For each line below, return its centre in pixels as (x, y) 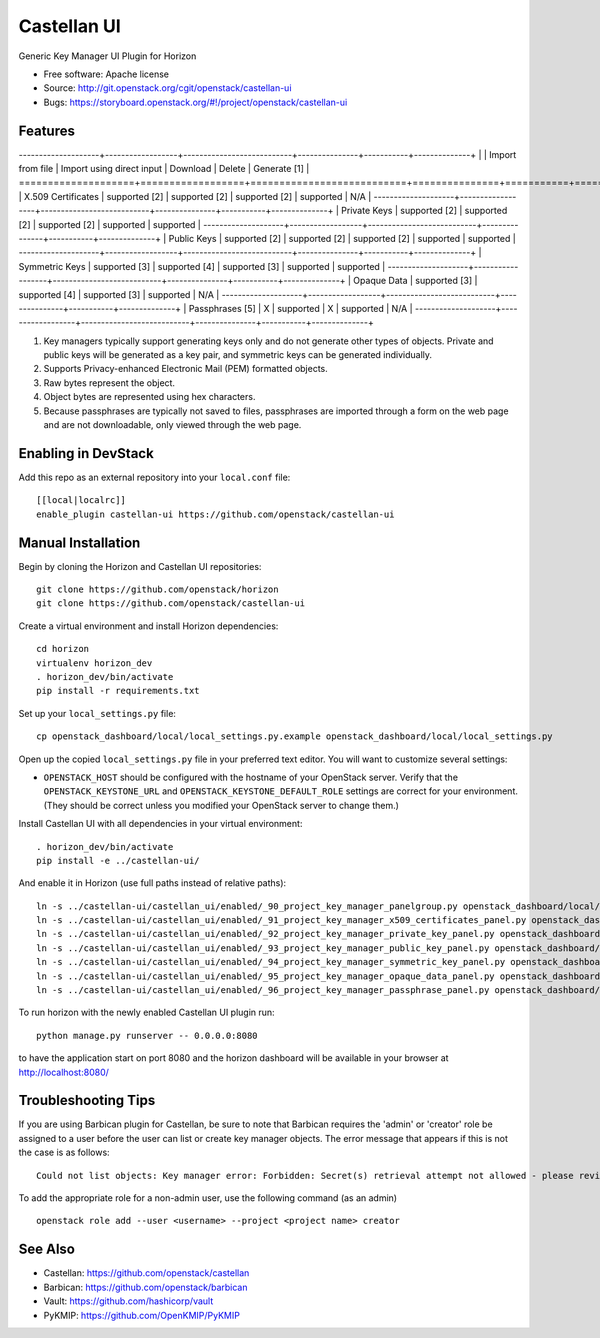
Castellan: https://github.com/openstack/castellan (146, 1273)
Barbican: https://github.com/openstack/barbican (145, 1287)
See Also (46, 1249)
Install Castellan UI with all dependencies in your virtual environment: (160, 824)
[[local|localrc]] (81, 500)
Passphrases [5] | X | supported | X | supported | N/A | (301, 308)
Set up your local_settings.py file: (97, 713)
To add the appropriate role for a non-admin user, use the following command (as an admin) (208, 1198)
